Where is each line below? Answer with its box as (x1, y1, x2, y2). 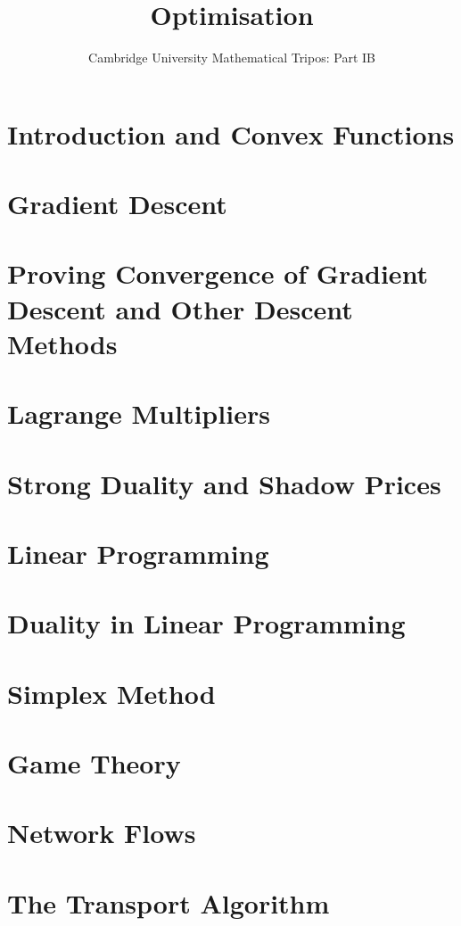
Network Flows (7, 814, 196, 851)
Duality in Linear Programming (7, 605, 406, 641)
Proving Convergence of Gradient (7, 255, 429, 292)
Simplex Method (7, 674, 216, 711)
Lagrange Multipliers (7, 395, 270, 432)
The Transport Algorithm (7, 884, 330, 921)
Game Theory (7, 745, 181, 781)
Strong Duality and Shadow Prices (7, 465, 441, 501)
